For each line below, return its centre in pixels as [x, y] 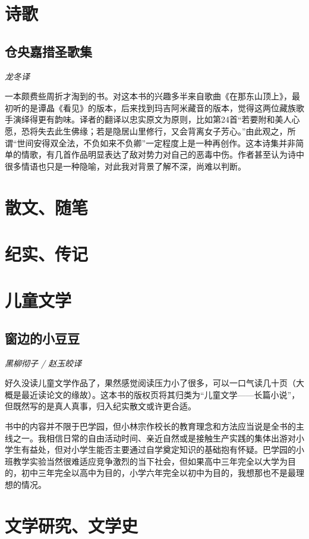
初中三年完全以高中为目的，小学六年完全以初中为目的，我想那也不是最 [158, 473]
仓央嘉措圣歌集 [48, 51]
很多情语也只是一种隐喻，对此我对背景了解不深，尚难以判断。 [125, 166]
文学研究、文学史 [72, 525]
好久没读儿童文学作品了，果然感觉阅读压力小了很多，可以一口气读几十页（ [150, 383]
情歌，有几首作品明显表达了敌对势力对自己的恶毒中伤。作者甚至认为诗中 [163, 154]
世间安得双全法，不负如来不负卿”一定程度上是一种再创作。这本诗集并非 [156, 142]
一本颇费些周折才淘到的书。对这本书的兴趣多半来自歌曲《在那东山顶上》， [148, 96]
